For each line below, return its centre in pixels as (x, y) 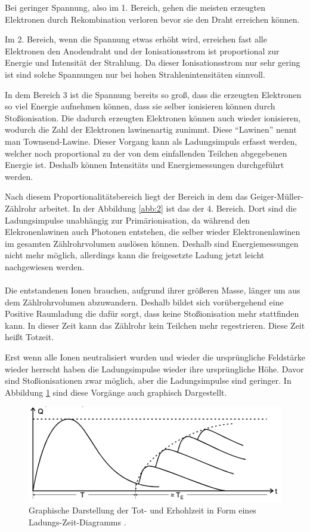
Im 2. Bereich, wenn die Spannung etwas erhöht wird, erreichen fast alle (136, 39)
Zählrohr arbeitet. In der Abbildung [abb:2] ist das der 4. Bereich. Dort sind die (151, 208)
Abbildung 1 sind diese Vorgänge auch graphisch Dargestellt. (116, 392)
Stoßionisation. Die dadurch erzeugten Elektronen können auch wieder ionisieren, (153, 117)
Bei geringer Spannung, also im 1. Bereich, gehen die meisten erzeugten (135, 7)
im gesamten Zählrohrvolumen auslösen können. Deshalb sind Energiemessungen (152, 243)
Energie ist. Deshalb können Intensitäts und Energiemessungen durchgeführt (145, 165)
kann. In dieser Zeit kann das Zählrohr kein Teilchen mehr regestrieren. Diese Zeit (155, 325)
